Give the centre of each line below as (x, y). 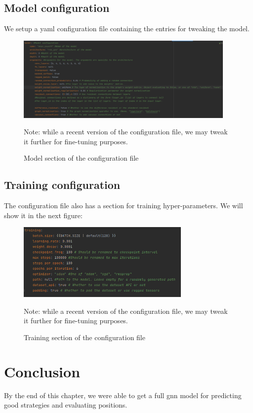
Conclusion (42, 371)
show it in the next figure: (43, 215)
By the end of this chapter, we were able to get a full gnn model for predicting (123, 395)
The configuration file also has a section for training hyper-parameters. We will (124, 206)
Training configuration (62, 185)
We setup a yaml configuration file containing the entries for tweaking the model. (127, 29)
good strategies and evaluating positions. (66, 405)
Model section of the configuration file (81, 158)
